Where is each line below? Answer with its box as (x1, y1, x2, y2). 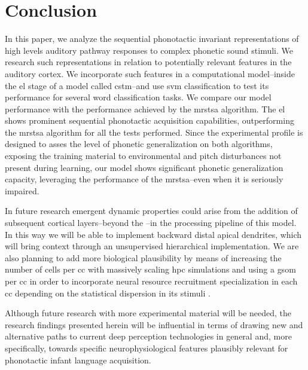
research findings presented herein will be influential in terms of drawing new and (5, 318, 303, 331)
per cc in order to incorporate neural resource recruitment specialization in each (5, 275, 298, 287)
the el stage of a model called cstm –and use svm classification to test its (5, 79, 269, 91)
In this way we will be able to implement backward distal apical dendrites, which (5, 228, 302, 240)
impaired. (5, 184, 39, 197)
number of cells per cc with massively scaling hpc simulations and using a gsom (5, 263, 296, 276)
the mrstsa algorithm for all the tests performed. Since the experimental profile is (5, 126, 303, 138)
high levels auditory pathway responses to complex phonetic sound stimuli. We (5, 44, 293, 56)
